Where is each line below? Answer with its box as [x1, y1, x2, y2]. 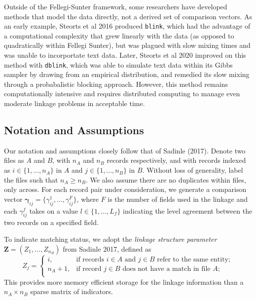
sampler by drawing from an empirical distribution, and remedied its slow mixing [4, 69, 250, 79]
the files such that [4, 174, 58, 185]
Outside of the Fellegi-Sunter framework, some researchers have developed [4, 1, 227, 11]
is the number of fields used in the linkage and [108, 193, 248, 204]
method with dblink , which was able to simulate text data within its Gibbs [4, 59, 233, 70]
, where [76, 193, 99, 204]
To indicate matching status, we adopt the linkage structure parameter [4, 234, 217, 244]
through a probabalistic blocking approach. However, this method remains [4, 78, 228, 89]
